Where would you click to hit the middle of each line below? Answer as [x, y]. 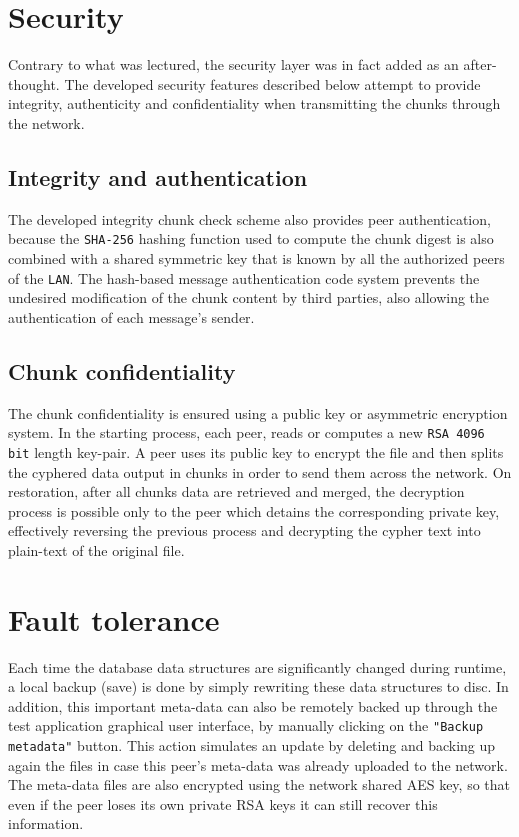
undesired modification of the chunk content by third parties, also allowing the [249, 297]
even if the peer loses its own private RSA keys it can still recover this [223, 803]
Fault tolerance [114, 618]
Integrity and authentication [158, 176]
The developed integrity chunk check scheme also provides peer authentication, [249, 218]
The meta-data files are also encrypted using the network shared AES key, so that [259, 784]
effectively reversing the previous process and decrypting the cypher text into [244, 530]
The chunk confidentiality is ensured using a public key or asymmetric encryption [258, 412]
